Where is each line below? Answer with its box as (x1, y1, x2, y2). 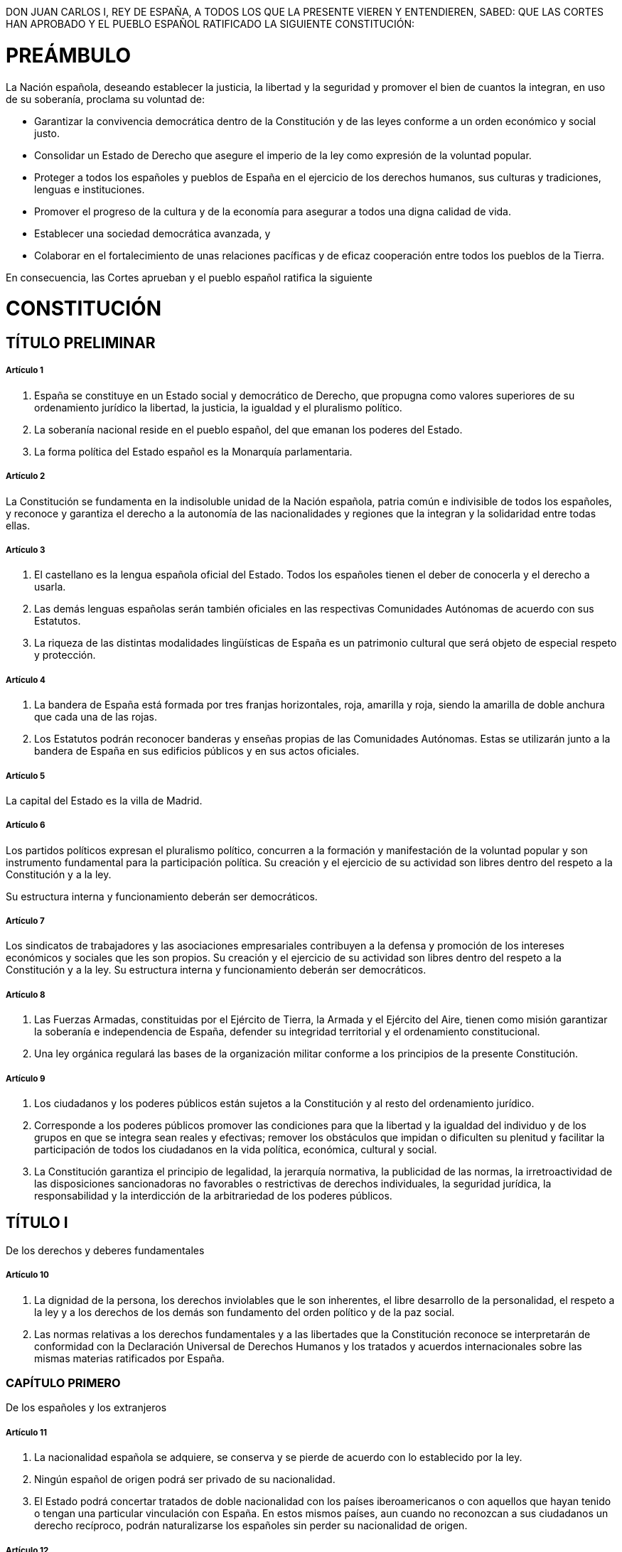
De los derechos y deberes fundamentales (6, 1244, 205, 1256)
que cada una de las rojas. (34, 711, 158, 723)
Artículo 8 (6, 989, 45, 1000)
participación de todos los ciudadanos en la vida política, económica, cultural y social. (34, 1143, 437, 1156)
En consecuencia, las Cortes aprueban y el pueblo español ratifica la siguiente (6, 271, 372, 284)
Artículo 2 (6, 471, 45, 482)
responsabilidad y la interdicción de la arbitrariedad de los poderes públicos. (34, 1190, 392, 1202)
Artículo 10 (6, 1270, 49, 1281)
